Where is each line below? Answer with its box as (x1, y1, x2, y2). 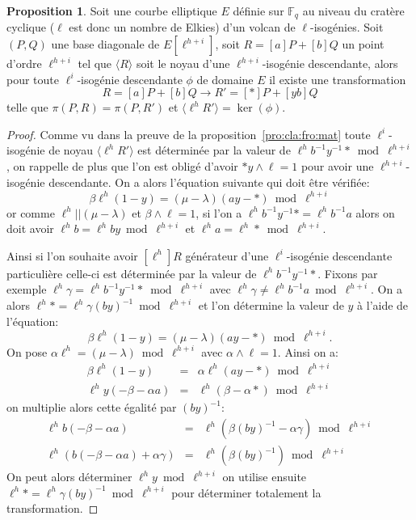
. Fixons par (317, 264, 378, 281)
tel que (78, 55, 112, 72)
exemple (6, 281, 47, 298)
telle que (6, 99, 48, 116)
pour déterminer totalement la (171, 484, 321, 501)
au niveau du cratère (302, 2, 405, 19)
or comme (6, 204, 55, 221)
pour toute (6, 70, 60, 87)
